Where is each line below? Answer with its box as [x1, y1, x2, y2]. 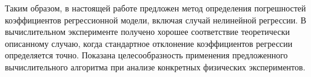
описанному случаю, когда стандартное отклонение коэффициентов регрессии [5, 37, 293, 49]
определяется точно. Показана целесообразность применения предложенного [5, 49, 288, 61]
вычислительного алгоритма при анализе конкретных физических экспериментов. [5, 60, 306, 73]
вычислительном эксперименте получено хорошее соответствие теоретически [5, 25, 290, 38]
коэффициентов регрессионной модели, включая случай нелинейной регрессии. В [5, 13, 307, 26]
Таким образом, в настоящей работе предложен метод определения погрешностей [5, 2, 306, 14]
